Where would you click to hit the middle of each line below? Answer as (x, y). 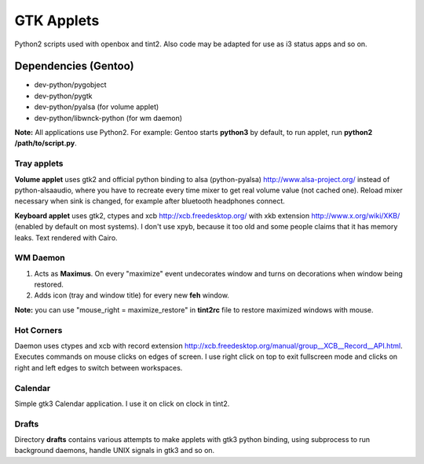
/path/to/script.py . (46, 143)
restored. (49, 285)
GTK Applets (57, 20)
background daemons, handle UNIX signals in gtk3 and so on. (115, 451)
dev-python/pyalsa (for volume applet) (97, 107)
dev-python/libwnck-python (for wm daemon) (108, 118)
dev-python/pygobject (70, 85)
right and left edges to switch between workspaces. (99, 367)
